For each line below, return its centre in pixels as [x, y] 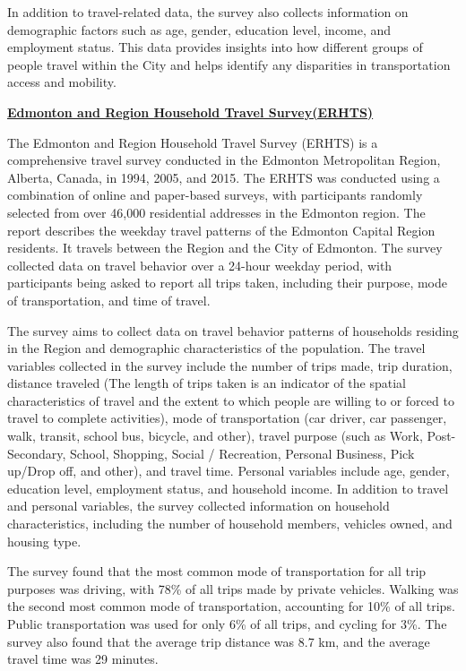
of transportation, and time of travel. [109, 300]
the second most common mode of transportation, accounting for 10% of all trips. [231, 606]
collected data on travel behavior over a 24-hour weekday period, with [200, 265]
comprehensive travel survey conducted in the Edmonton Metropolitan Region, [224, 160]
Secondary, [37, 453]
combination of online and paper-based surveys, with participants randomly [215, 195]
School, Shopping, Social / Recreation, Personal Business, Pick [242, 453]
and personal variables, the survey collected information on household [198, 506]
